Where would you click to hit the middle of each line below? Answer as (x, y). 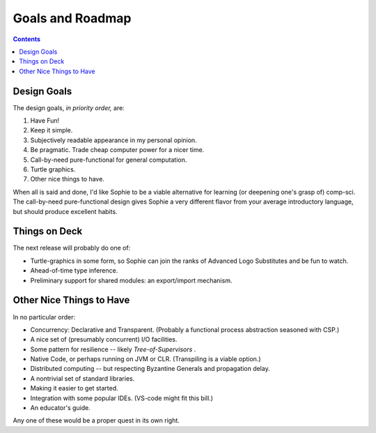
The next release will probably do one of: (72, 248)
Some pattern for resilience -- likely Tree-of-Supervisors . (113, 349)
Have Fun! (45, 121)
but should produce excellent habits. (65, 211)
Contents (27, 39)
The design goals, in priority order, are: (69, 107)
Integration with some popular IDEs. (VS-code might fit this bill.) (122, 398)
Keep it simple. (52, 130)
